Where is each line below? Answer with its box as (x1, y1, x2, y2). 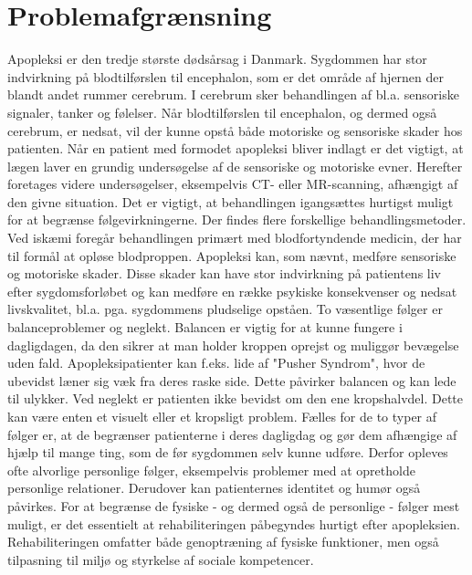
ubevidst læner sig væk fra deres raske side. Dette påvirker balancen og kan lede (7, 371, 456, 390)
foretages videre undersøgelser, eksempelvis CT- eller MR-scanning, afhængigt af (7, 174, 458, 193)
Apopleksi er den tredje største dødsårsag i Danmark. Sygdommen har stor (7, 49, 427, 68)
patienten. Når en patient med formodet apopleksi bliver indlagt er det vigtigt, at (7, 139, 464, 158)
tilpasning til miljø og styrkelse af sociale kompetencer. (7, 549, 314, 569)
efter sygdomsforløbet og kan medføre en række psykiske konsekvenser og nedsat (7, 281, 457, 300)
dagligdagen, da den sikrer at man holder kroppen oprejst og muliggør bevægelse (7, 335, 459, 354)
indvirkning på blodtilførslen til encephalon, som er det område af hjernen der (7, 67, 445, 86)
